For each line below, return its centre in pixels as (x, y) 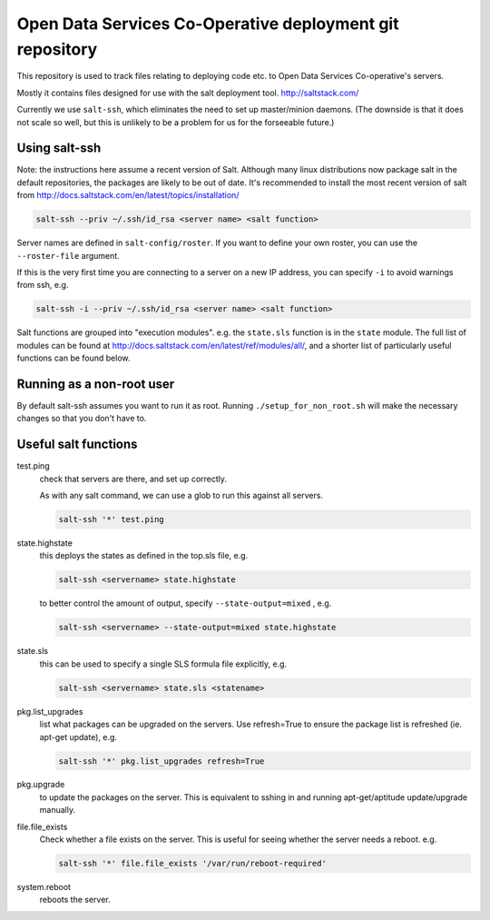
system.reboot (44, 887)
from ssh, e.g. (43, 285)
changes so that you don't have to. (82, 419)
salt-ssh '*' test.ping (112, 519)
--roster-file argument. (68, 255)
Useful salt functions (77, 445)
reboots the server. (75, 900)
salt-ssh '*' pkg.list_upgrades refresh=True (162, 761)
